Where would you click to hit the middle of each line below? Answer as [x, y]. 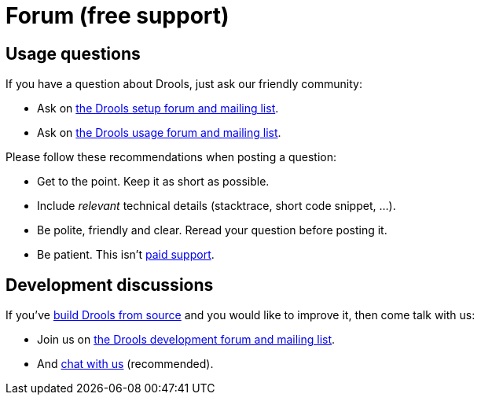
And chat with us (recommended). [125, 364]
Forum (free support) [117, 16]
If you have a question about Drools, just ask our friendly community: [184, 84]
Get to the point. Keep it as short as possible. [153, 182]
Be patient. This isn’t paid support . [126, 255]
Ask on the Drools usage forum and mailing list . [159, 133]
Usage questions [73, 53]
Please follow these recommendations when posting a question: [171, 157]
